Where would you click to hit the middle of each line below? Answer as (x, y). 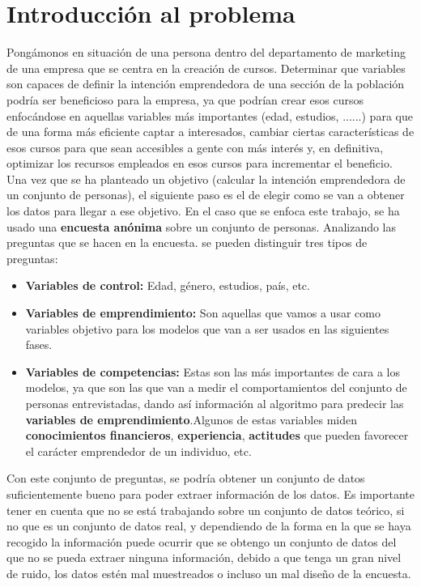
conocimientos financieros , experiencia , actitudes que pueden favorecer (217, 435)
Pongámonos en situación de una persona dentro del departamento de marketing (206, 52)
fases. (39, 345)
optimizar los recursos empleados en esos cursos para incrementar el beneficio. (200, 163)
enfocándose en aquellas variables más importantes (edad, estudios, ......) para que (210, 115)
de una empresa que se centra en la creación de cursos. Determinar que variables (206, 68)
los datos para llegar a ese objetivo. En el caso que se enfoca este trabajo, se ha (203, 211)
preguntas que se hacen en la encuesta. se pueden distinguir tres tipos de (187, 242)
